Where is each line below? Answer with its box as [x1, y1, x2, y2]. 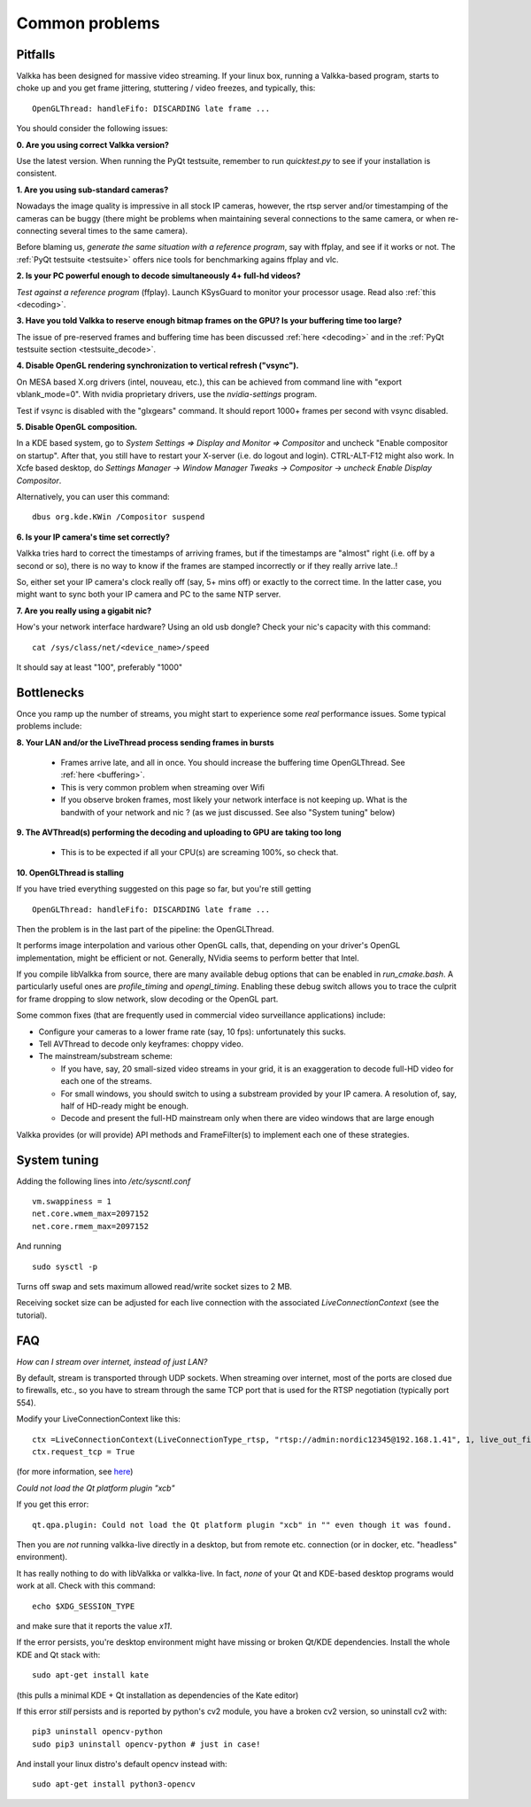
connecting [16, 225, 58, 236]
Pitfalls [16, 47, 56, 62]
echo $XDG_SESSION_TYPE [32, 1601, 135, 1611]
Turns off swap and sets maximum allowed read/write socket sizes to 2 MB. [16, 1281, 292, 1291]
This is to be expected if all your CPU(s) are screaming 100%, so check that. [60, 847, 339, 858]
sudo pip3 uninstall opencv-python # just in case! [32, 1739, 261, 1749]
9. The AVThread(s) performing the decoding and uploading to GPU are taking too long [16, 827, 342, 837]
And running [16, 1241, 62, 1251]
